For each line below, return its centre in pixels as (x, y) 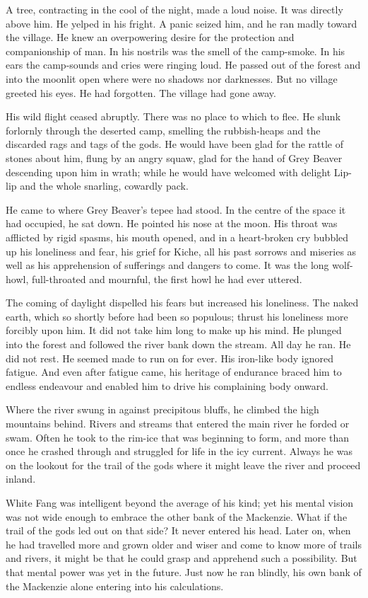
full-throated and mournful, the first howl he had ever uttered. (167, 278)
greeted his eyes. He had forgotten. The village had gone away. (141, 92)
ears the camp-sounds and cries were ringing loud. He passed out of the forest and (183, 65)
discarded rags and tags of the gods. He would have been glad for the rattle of (175, 144)
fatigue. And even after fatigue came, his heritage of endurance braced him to (174, 372)
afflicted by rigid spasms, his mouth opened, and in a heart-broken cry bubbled (177, 237)
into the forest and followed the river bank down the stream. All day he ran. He (178, 344)
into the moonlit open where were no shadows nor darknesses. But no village (172, 78)
